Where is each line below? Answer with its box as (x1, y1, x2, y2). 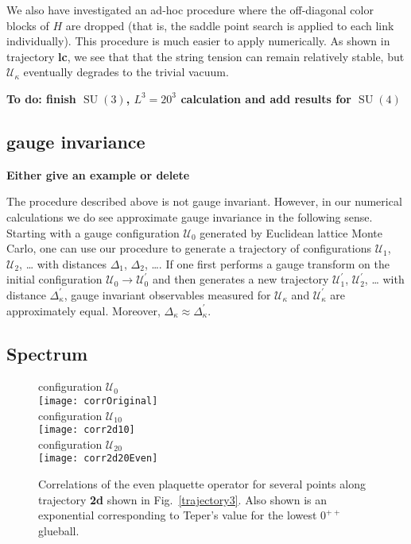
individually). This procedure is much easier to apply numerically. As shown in (6, 33, 390, 49)
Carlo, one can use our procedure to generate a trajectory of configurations (6, 240, 371, 257)
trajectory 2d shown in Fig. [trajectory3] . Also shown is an (38, 491, 328, 507)
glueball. (38, 522, 79, 538)
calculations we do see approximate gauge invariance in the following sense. (6, 208, 373, 225)
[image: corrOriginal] (38, 395, 158, 407)
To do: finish (6, 90, 76, 106)
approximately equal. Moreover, (6, 302, 161, 318)
